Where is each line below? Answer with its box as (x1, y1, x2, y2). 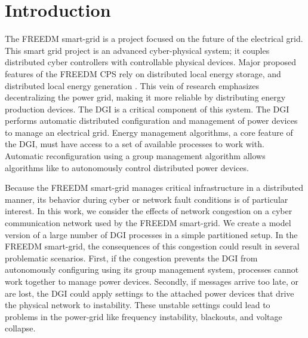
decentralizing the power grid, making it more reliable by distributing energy (5, 91, 286, 103)
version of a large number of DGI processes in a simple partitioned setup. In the (5, 228, 298, 240)
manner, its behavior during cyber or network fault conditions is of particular (5, 193, 288, 205)
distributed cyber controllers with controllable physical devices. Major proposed (5, 56, 296, 68)
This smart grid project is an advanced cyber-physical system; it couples (5, 44, 270, 56)
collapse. (5, 322, 36, 334)
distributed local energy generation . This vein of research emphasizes (5, 79, 260, 92)
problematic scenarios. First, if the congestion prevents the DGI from (5, 251, 258, 264)
